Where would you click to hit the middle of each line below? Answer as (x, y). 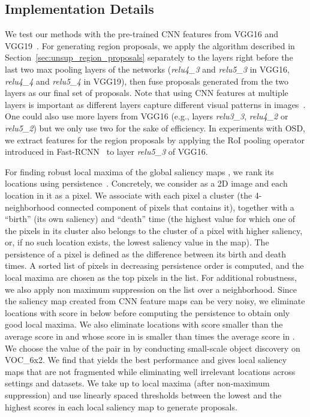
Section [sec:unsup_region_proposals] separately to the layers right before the (149, 57)
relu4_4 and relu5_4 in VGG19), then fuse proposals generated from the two (147, 81)
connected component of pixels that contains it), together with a (176, 207)
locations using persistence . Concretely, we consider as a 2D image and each (146, 183)
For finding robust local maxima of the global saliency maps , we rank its (139, 171)
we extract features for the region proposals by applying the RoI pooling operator (155, 139)
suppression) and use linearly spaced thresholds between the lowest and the (143, 395)
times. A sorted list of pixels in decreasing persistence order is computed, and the (154, 265)
